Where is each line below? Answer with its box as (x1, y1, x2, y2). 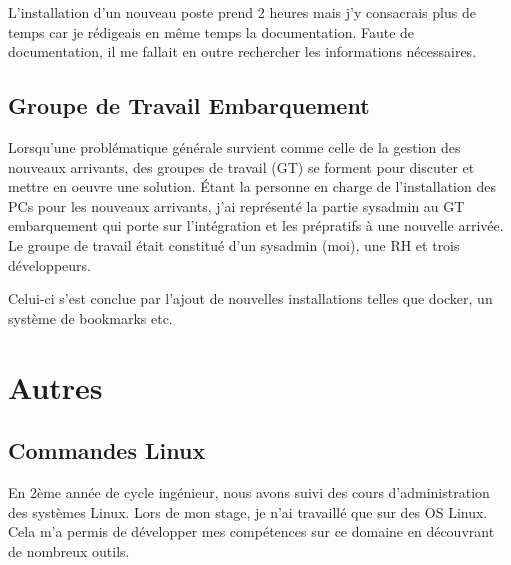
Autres (8, 366, 103, 407)
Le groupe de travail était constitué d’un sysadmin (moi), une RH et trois (8, 234, 460, 255)
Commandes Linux (8, 435, 206, 466)
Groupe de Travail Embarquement (8, 90, 370, 121)
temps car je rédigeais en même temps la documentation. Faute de (8, 21, 415, 42)
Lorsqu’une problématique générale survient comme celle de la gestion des (8, 136, 461, 157)
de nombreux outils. (8, 540, 130, 561)
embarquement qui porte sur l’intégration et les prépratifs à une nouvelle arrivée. (8, 215, 504, 236)
